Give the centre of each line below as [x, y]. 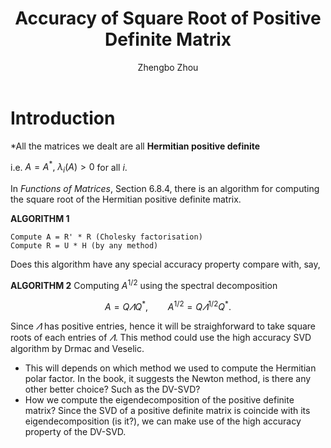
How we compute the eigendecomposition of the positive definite [159, 400]
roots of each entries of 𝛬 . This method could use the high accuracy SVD [161, 338]
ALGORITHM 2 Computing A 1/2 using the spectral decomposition [144, 284]
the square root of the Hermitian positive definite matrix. [126, 199]
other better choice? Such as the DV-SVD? [112, 389]
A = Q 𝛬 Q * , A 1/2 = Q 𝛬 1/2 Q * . [168, 305]
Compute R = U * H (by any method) [84, 246]
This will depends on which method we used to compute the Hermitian [170, 368]
